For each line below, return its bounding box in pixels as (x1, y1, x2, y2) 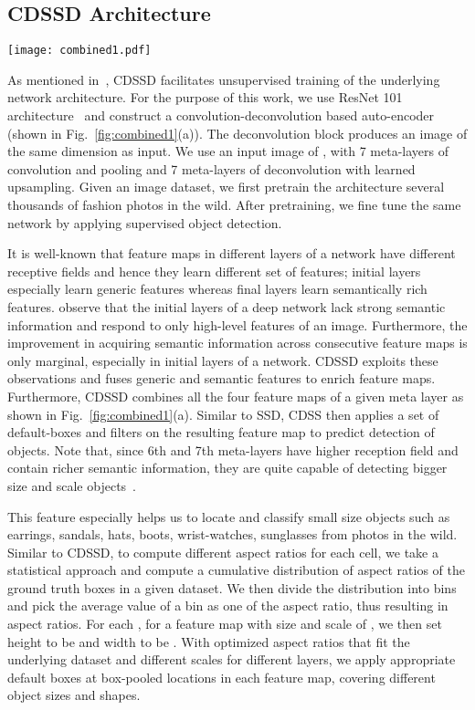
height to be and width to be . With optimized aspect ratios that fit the (7, 632, 410, 651)
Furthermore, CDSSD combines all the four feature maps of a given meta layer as (7, 386, 464, 405)
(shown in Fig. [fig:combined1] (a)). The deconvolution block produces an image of (7, 123, 468, 142)
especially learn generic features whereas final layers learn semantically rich (7, 279, 427, 298)
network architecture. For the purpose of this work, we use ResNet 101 (7, 88, 403, 107)
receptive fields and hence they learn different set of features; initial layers (7, 261, 421, 280)
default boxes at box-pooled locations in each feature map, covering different (7, 667, 436, 686)
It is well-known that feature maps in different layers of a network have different (7, 244, 456, 263)
